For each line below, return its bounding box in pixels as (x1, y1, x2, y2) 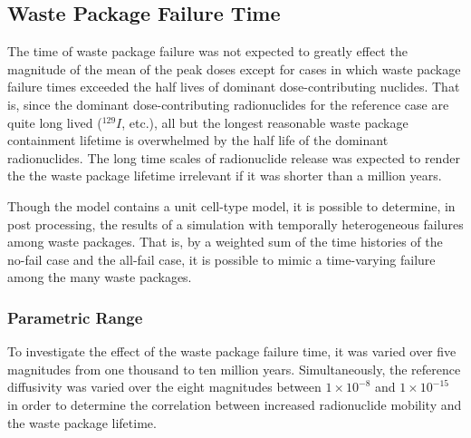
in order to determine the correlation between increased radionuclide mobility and (7, 394, 462, 414)
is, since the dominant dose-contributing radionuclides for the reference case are (7, 94, 449, 113)
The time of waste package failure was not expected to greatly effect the (7, 42, 408, 61)
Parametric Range (7, 306, 143, 328)
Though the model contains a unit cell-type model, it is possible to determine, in (7, 196, 456, 215)
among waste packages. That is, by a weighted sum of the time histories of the (7, 232, 443, 251)
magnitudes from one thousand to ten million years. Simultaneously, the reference (7, 359, 461, 378)
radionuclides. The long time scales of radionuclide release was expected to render (7, 148, 460, 167)
